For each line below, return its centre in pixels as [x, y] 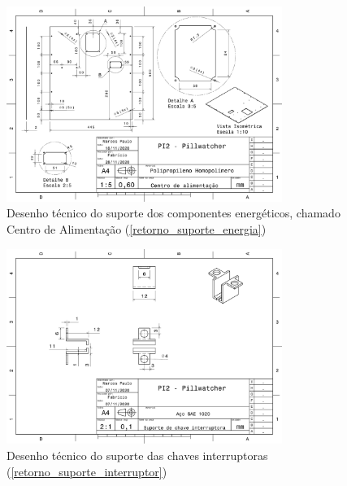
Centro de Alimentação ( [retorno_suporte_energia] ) [137, 229]
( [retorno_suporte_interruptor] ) [87, 471]
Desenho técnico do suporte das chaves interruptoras [137, 455]
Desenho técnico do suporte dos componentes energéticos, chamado [173, 213]
